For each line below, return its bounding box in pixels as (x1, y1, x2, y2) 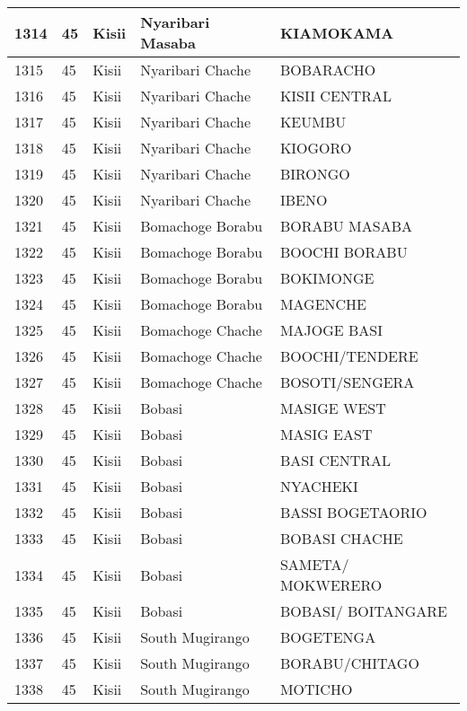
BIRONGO (279, 163, 350, 184)
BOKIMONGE (279, 268, 374, 288)
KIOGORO (279, 137, 352, 158)
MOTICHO (279, 679, 353, 699)
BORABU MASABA (279, 215, 412, 236)
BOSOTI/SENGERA (279, 372, 415, 392)
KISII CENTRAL (279, 85, 392, 106)
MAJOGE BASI (279, 320, 383, 340)
